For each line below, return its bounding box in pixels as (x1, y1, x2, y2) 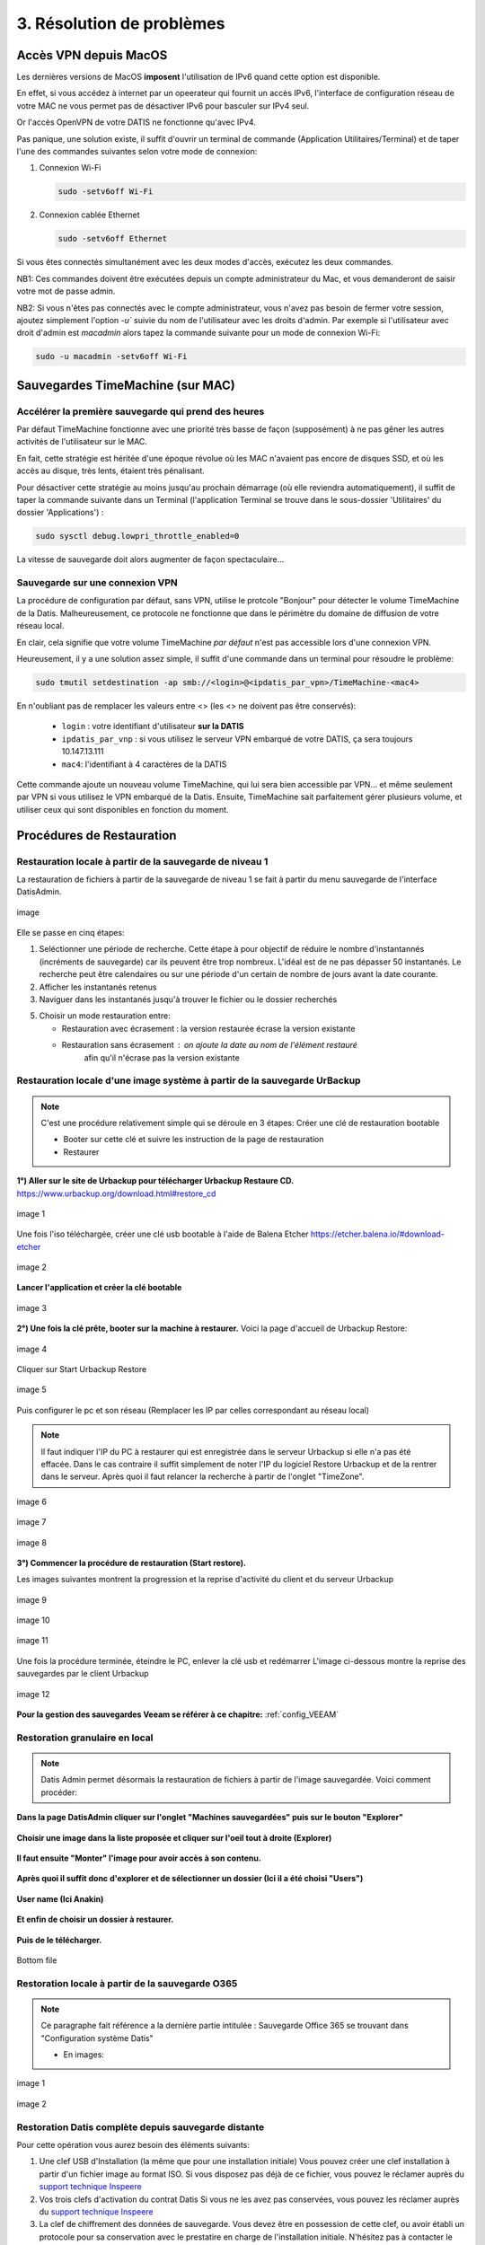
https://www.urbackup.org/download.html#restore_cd (16, 1188, 216, 1199)
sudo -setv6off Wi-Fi (57, 187, 154, 197)
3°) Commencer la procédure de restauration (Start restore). (16, 1557, 247, 1568)
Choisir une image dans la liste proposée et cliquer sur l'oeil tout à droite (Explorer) (16, 1832, 332, 1843)
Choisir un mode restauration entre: (39, 1010, 171, 1021)
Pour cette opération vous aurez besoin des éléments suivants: (16, 2139, 251, 2150)
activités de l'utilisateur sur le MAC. (16, 436, 148, 447)
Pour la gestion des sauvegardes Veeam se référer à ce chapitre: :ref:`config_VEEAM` (16, 1709, 339, 1720)
